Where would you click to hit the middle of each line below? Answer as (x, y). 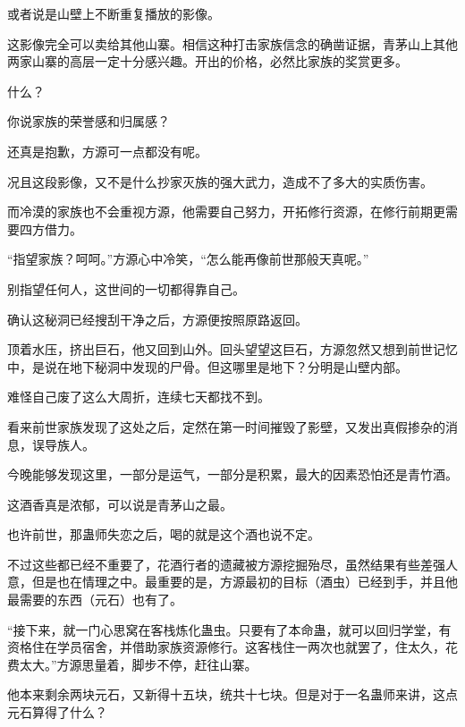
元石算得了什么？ (57, 712)
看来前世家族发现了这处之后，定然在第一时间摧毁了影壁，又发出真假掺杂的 (226, 426)
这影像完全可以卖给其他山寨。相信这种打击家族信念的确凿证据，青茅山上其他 (232, 43)
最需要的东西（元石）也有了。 (95, 600)
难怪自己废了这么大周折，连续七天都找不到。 (139, 397)
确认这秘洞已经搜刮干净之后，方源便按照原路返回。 (157, 319)
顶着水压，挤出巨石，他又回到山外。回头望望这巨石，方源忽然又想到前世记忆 (232, 349)
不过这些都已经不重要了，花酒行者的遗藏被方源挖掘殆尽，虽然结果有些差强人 (232, 564)
